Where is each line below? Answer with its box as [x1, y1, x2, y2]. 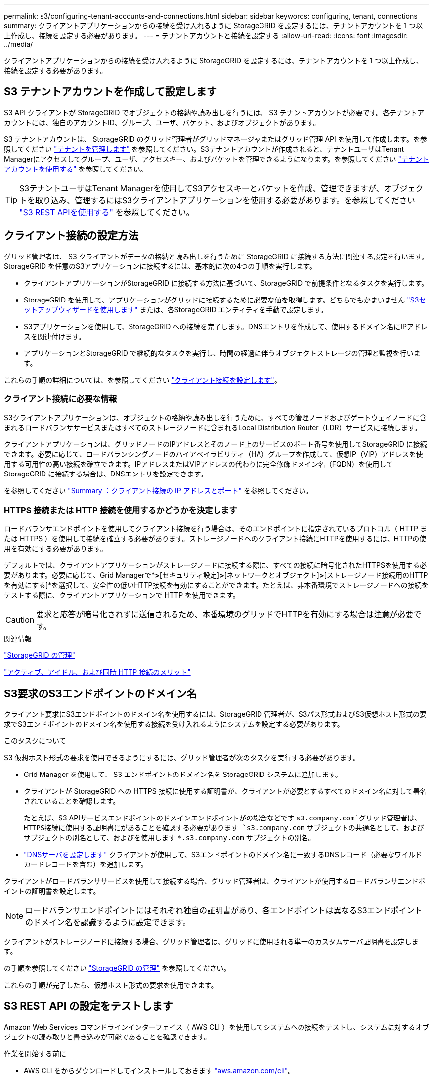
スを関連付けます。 [24, 332, 86, 341]
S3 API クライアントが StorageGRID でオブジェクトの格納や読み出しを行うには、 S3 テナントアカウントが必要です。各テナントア [4, 108, 425, 117]
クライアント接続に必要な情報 [4, 394, 117, 404]
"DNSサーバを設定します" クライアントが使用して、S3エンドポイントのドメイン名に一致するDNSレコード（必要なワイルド [24, 850, 423, 859]
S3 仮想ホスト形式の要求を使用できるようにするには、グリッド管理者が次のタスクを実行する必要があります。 [4, 753, 360, 762]
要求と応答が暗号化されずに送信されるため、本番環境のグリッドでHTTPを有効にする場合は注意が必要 [36, 609, 414, 620]
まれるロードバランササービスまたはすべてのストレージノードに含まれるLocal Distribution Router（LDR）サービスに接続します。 [4, 423, 422, 432]
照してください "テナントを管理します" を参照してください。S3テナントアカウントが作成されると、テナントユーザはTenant [4, 144, 404, 153]
